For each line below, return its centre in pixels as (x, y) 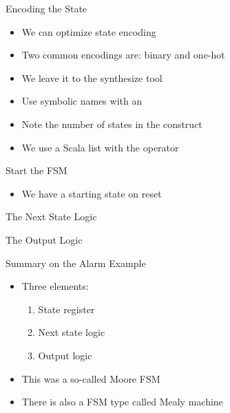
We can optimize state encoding (89, 31)
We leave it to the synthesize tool (92, 77)
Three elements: (55, 286)
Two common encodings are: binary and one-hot (123, 55)
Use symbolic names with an (82, 101)
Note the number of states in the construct (112, 124)
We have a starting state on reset (92, 193)
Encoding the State (46, 8)
